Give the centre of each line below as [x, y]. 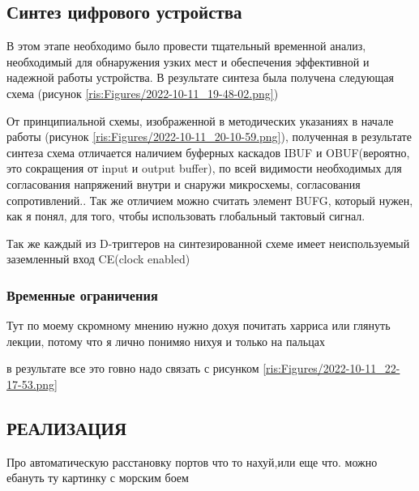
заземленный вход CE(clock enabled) [98, 259]
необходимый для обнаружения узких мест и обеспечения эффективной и [188, 61]
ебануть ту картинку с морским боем [98, 478]
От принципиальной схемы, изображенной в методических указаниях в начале [200, 120]
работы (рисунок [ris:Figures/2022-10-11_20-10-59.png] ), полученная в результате [209, 137]
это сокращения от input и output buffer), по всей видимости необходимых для [204, 168]
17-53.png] [32, 384]
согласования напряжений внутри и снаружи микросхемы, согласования [184, 184]
